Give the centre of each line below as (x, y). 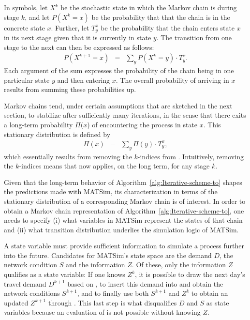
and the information (96, 265)
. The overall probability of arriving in (172, 80)
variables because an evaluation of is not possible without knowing (102, 312)
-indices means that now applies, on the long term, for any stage (114, 166)
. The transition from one (194, 38)
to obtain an (210, 293)
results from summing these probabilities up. (70, 89)
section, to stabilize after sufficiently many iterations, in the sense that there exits (125, 115)
